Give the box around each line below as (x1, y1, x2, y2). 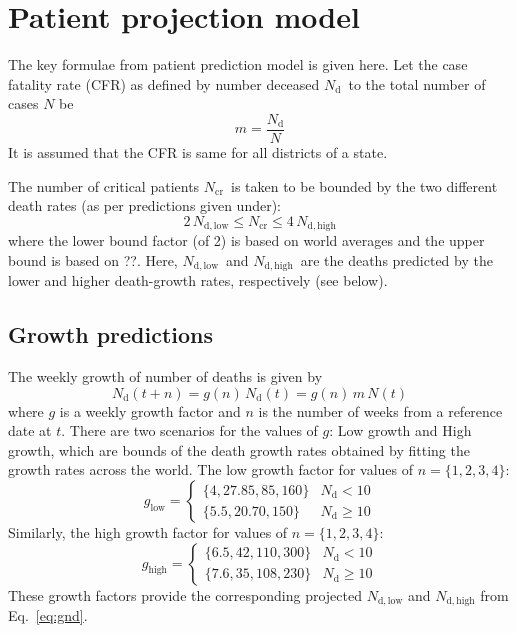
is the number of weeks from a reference (258, 400, 503, 421)
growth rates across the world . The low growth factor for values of (8, 459, 413, 480)
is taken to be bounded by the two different (230, 175, 498, 196)
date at (8, 420, 52, 441)
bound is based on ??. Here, (8, 249, 178, 270)
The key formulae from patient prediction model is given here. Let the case (8, 54, 468, 75)
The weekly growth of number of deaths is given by (8, 366, 323, 387)
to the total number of (348, 73, 486, 94)
